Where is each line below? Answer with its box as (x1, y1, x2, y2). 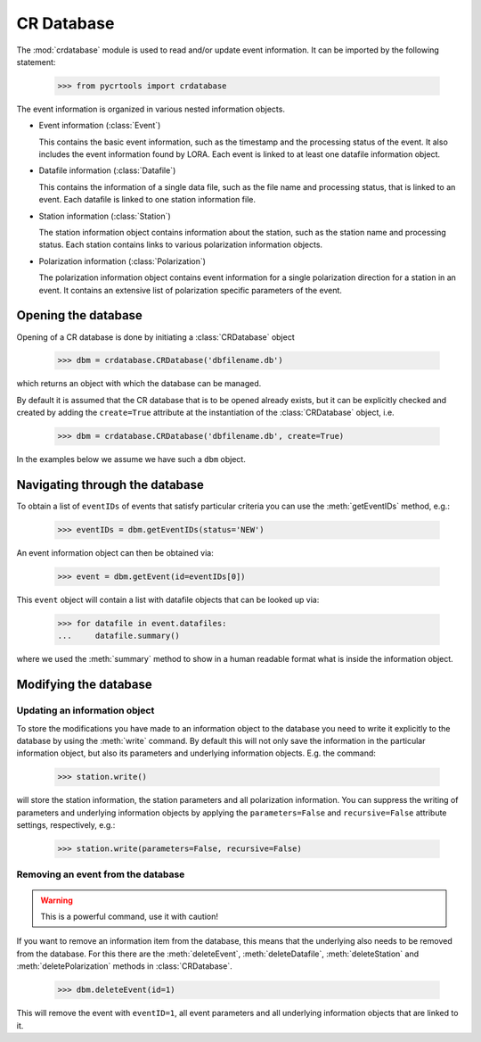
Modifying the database (16, 677, 152, 692)
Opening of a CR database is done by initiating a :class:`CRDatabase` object (16, 331, 295, 343)
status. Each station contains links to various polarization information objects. (38, 239, 323, 250)
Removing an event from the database (16, 868, 185, 881)
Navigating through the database (16, 477, 205, 492)
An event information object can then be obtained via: (16, 548, 214, 558)
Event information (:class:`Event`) (38, 120, 161, 131)
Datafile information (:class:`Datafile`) (38, 165, 176, 176)
